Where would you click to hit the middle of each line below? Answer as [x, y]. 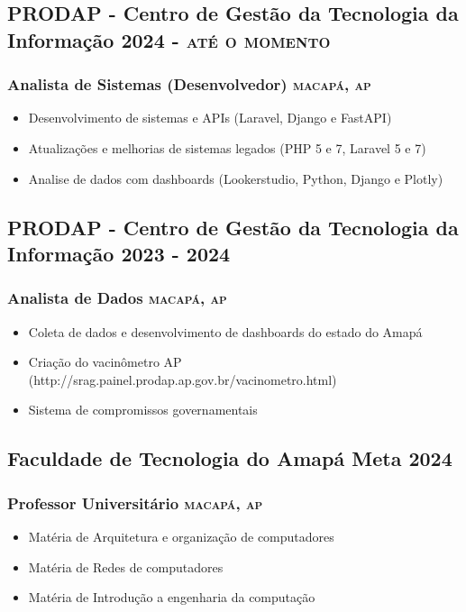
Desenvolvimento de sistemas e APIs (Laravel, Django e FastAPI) [210, 118]
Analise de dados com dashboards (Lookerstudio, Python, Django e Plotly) [236, 178]
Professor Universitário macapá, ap [135, 502]
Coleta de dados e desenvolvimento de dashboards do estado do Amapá [225, 331]
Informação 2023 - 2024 [119, 253]
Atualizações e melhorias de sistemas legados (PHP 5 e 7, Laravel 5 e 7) [227, 147]
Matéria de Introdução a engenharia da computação [172, 597]
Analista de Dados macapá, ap [117, 298]
